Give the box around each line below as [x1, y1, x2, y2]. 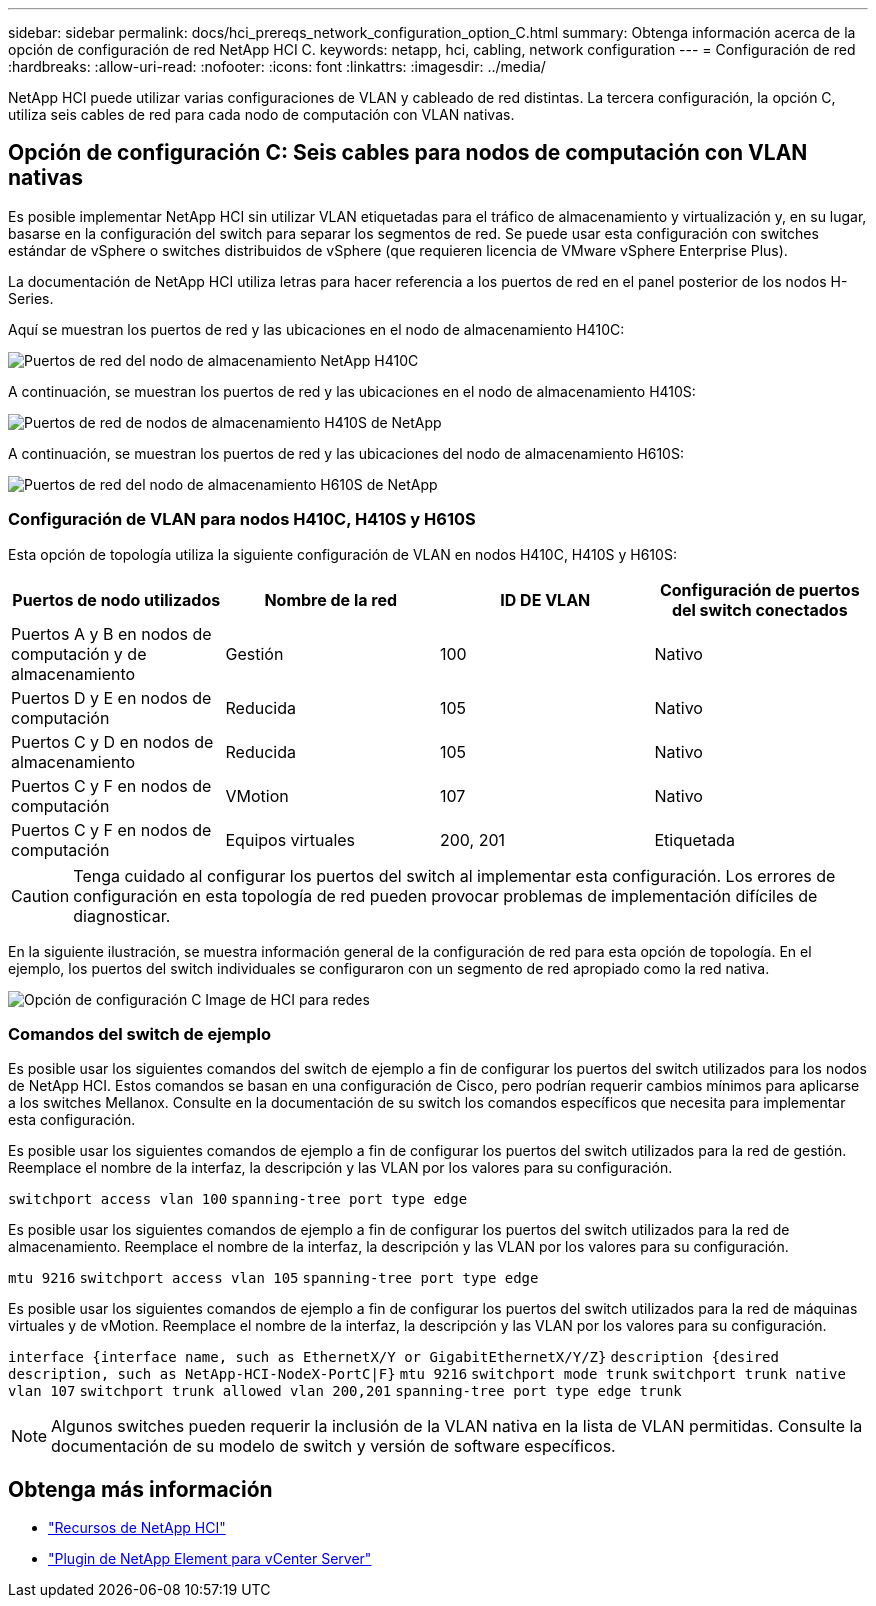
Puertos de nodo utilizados [12, 589, 221, 610]
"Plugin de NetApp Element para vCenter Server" [48, 1550, 372, 1568]
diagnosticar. [73, 905, 171, 926]
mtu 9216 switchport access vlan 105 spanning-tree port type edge [8, 1270, 539, 1287]
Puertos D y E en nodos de [11, 687, 212, 708]
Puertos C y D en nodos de [11, 731, 214, 752]
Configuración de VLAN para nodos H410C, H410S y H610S [8, 509, 476, 530]
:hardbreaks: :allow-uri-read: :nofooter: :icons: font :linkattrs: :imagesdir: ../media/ [8, 58, 546, 75]
